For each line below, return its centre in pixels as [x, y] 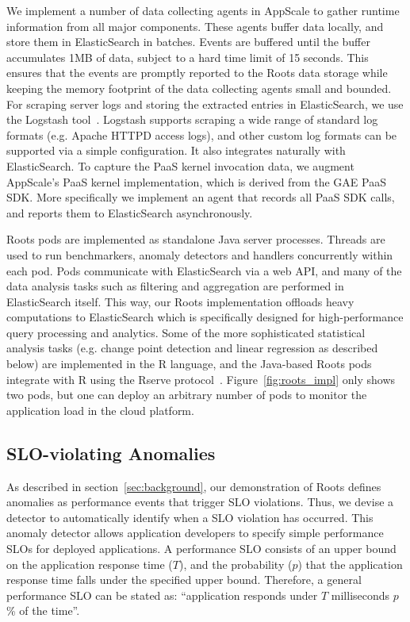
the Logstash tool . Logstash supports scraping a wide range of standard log [192, 119]
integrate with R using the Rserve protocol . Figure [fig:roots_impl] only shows [201, 379]
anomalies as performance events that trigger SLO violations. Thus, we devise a [200, 502]
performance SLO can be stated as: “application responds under [162, 595]
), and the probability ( [236, 564]
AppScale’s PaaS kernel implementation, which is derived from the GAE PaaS [196, 181]
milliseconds [360, 595]
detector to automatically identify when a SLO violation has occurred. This [190, 517]
